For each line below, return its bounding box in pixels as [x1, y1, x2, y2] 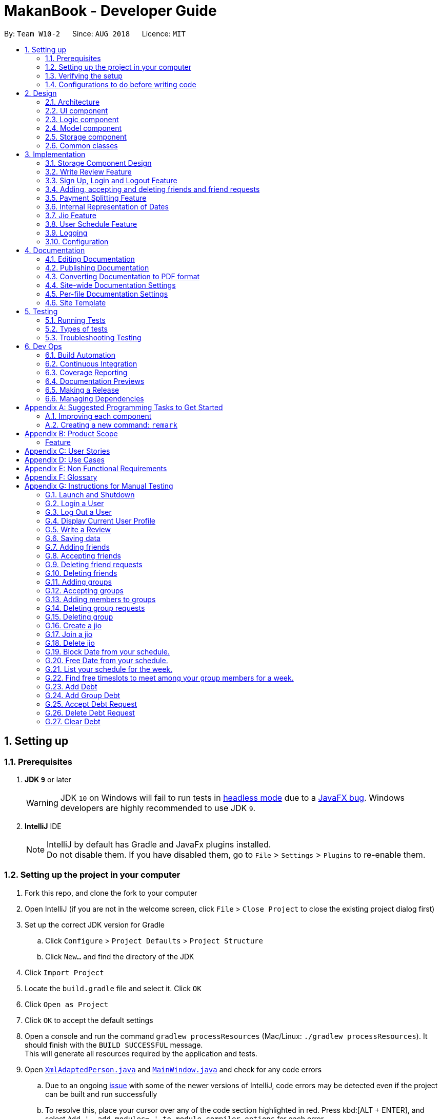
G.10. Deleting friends [45, 568, 117, 577]
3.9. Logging [45, 228, 88, 237]
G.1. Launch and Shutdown [45, 490, 135, 499]
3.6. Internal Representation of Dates [45, 202, 169, 211]
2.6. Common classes [45, 141, 118, 150]
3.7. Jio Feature [45, 210, 96, 220]
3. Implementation [25, 149, 86, 159]
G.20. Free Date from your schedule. [45, 655, 168, 665]
